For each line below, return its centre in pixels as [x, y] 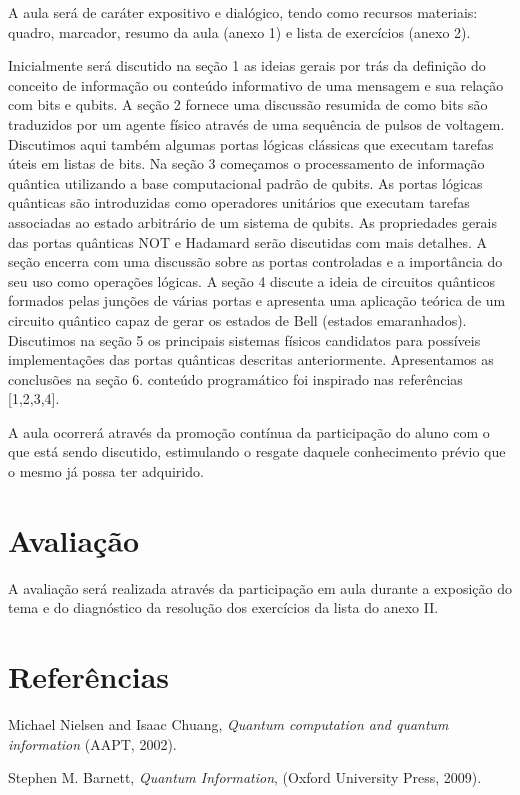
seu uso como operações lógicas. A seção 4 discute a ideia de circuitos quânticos [252, 280]
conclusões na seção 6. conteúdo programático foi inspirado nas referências [235, 378]
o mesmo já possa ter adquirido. [106, 471]
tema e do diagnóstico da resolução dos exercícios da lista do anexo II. [223, 607]
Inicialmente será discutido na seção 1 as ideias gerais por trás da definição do [247, 65]
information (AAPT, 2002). [92, 743]
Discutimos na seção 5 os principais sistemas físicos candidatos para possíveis [244, 339]
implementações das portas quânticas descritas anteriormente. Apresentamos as [251, 359]
